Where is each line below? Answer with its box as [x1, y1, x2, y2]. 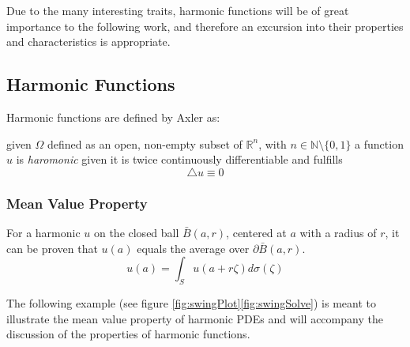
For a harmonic [6, 224, 81, 240]
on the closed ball [93, 224, 179, 240]
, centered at [226, 224, 287, 240]
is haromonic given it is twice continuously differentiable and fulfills [16, 151, 343, 168]
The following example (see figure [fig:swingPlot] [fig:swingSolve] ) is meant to [6, 294, 377, 311]
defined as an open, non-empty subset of [47, 135, 243, 152]
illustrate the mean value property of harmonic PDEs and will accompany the [6, 310, 383, 326]
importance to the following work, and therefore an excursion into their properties [6, 17, 404, 34]
